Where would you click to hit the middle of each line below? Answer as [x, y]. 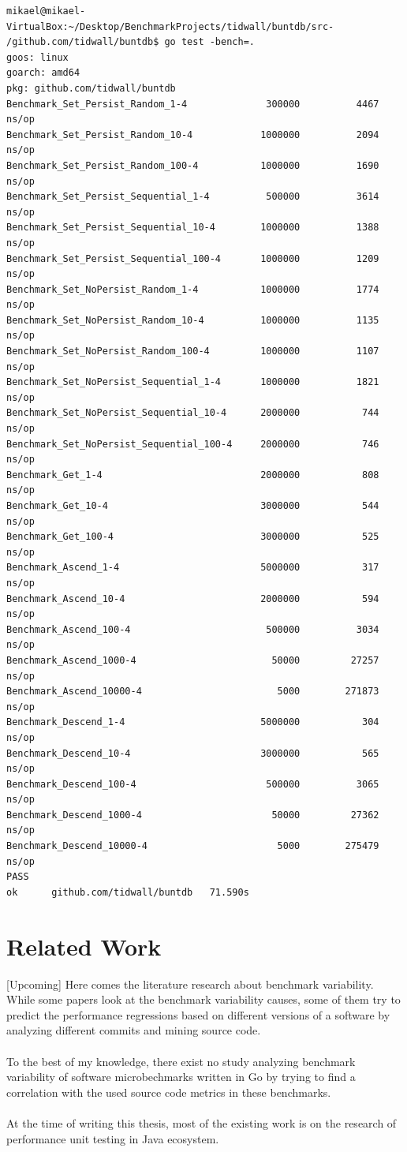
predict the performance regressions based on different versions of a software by [198, 1014]
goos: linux [37, 57]
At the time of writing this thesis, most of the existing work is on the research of [202, 1122]
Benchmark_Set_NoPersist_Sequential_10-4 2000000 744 [193, 413]
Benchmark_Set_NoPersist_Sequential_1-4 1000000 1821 [193, 382]
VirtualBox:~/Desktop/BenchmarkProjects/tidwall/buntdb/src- [170, 26]
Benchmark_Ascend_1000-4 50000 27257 [193, 660]
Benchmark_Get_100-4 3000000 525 [193, 537]
